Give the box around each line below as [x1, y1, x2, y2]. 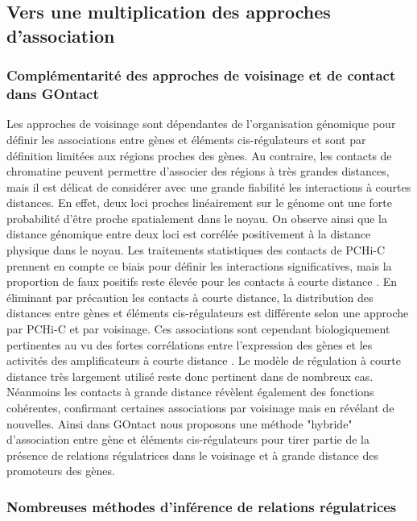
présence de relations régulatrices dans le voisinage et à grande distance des [6, 446, 378, 463]
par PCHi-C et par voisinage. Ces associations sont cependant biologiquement [6, 320, 390, 337]
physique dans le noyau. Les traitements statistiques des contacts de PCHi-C [6, 242, 386, 258]
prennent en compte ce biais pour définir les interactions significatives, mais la [6, 257, 392, 274]
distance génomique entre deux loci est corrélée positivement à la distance [6, 225, 371, 242]
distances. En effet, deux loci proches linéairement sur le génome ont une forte [6, 194, 392, 211]
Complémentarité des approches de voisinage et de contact [6, 65, 396, 85]
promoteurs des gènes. [6, 462, 115, 479]
